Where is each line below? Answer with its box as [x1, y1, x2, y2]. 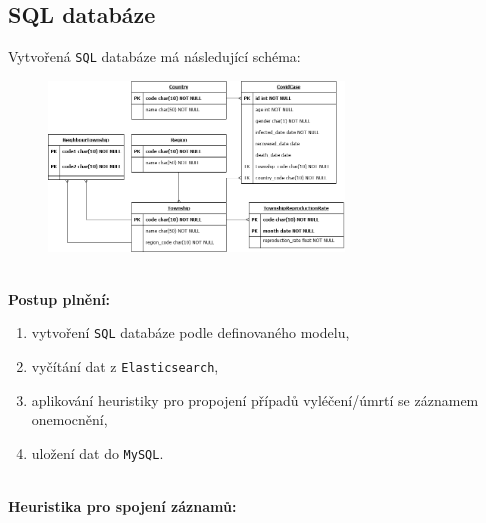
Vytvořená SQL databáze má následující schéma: [8, 46, 301, 67]
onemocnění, [31, 409, 108, 430]
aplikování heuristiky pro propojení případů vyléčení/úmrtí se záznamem [31, 389, 479, 410]
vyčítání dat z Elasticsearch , [31, 356, 219, 377]
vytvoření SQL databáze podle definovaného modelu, [31, 322, 350, 343]
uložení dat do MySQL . [31, 442, 164, 463]
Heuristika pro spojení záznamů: [8, 496, 237, 517]
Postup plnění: [8, 288, 111, 309]
